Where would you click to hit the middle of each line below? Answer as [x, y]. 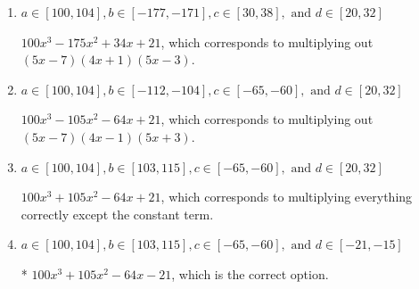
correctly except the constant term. [117, 214]
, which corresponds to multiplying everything [287, 197]
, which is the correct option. [250, 273]
